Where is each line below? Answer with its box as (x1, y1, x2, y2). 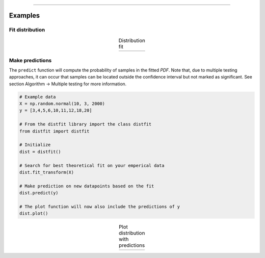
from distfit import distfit (19, 128, 90, 134)
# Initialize (19, 142, 51, 148)
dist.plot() (19, 211, 49, 216)
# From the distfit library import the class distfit (19, 122, 152, 127)
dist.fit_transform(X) (19, 169, 74, 175)
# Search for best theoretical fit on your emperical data (19, 162, 164, 168)
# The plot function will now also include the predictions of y (19, 204, 180, 209)
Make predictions (9, 57, 52, 64)
